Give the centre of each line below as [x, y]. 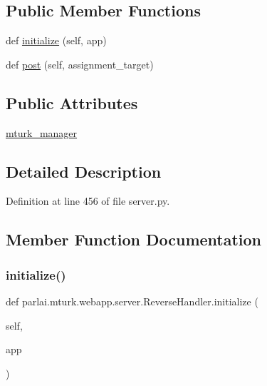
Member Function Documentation [134, 239]
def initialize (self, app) [56, 40]
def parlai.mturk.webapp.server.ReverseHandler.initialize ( [132, 301]
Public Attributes [72, 102]
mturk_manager [42, 132]
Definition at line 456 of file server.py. [88, 201]
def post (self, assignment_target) [80, 64]
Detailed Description [84, 171]
